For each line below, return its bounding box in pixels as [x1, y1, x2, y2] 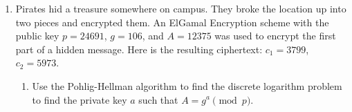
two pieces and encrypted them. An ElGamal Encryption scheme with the [15, 15, 329, 29]
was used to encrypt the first [214, 28, 336, 43]
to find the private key [32, 92, 127, 106]
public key [15, 28, 59, 43]
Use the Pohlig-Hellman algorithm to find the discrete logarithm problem [32, 78, 342, 93]
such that [138, 92, 178, 106]
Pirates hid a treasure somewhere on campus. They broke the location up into [15, 1, 346, 15]
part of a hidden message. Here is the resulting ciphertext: [15, 41, 263, 56]
